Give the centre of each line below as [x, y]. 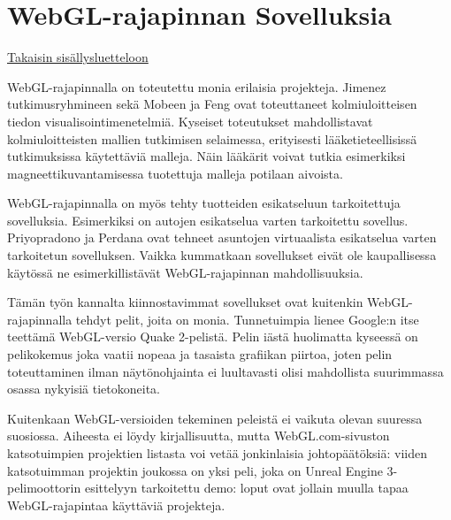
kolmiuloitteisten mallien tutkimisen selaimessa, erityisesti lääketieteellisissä [212, 138]
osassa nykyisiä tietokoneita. [84, 389]
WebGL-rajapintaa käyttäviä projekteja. [116, 505]
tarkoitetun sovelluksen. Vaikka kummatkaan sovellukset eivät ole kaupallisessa [222, 255]
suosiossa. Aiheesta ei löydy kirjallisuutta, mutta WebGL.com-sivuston [199, 436]
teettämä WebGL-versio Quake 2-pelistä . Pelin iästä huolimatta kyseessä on [213, 336]
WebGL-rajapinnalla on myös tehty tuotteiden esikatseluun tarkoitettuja [204, 203]
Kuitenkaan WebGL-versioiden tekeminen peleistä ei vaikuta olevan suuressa [215, 418]
